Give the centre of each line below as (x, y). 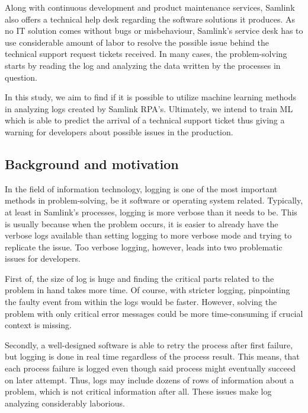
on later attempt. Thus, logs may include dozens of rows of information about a (150, 379)
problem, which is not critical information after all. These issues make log (138, 391)
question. (21, 77)
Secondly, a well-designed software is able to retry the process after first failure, (149, 344)
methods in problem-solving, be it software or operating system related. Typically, (154, 200)
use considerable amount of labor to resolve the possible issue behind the (137, 42)
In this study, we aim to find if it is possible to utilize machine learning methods (151, 97)
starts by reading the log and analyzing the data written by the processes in (143, 65)
